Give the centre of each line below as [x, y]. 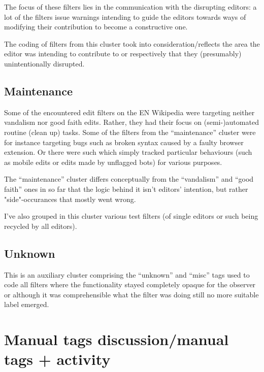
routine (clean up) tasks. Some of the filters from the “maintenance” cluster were [130, 132]
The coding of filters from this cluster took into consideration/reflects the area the [132, 43]
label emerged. [27, 304]
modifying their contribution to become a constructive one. [96, 27]
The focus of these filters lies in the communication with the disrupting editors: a [130, 7]
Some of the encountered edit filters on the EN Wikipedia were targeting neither [129, 112]
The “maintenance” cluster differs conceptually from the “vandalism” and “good [129, 179]
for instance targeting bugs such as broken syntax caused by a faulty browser [124, 142]
